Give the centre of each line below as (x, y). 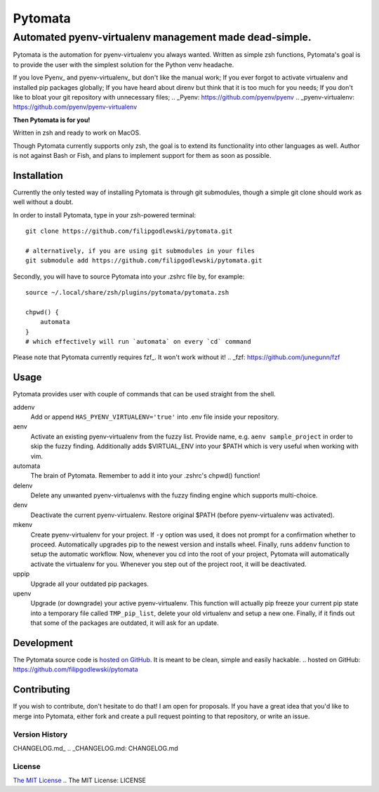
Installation (38, 175)
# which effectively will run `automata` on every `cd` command (139, 341)
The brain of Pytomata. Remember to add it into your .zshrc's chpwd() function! (145, 476)
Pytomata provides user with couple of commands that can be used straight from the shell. (145, 394)
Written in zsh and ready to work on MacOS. (77, 133)
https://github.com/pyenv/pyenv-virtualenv (75, 107)
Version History (40, 734)
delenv (23, 485)
